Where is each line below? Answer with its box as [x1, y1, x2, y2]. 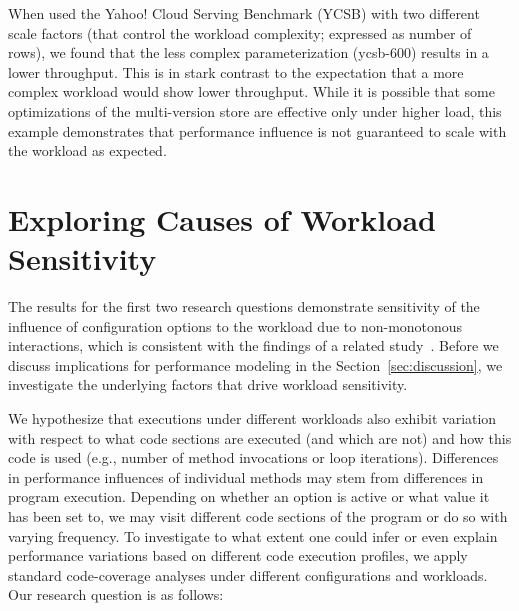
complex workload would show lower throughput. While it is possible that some [8, 81, 496, 102]
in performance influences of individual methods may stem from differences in [8, 466, 484, 487]
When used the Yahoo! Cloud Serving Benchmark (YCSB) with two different [8, 3, 480, 23]
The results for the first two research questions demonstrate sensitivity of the [8, 296, 480, 317]
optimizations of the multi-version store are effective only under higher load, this [8, 100, 502, 121]
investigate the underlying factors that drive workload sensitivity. [8, 374, 408, 395]
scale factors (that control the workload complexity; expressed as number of [8, 22, 472, 43]
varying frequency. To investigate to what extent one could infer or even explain [8, 525, 498, 546]
